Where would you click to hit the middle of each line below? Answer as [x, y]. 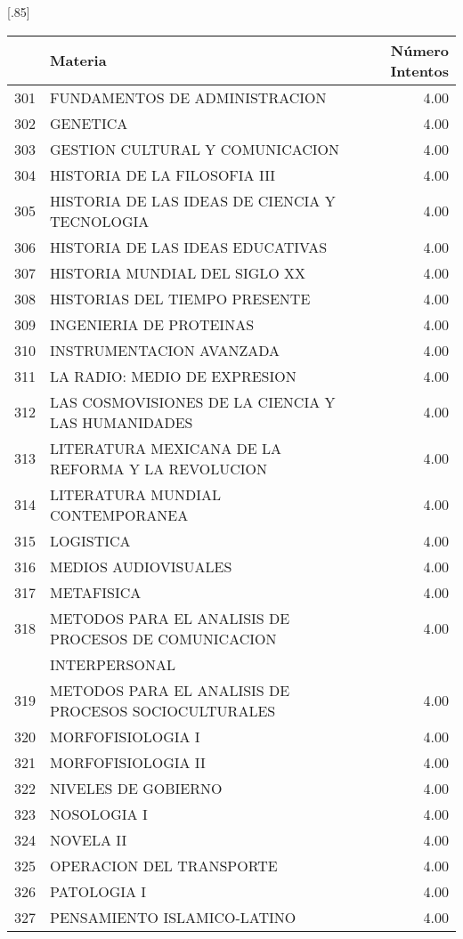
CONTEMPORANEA [119, 514]
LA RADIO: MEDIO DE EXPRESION [173, 376]
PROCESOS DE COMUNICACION [163, 638]
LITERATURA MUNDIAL [136, 494]
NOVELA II [89, 839]
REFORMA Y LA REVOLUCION [159, 468]
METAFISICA [96, 592]
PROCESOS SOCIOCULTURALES [163, 710]
